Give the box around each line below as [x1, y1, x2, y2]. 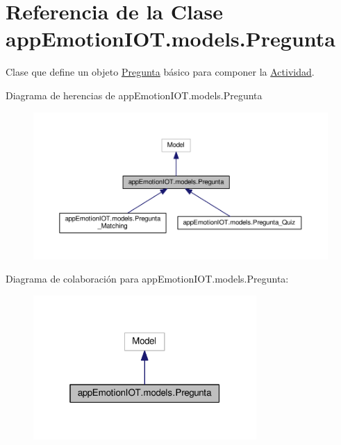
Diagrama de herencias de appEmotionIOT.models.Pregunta [6, 87, 263, 102]
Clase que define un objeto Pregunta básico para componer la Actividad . [6, 65, 315, 79]
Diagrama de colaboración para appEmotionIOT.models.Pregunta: [6, 271, 289, 286]
